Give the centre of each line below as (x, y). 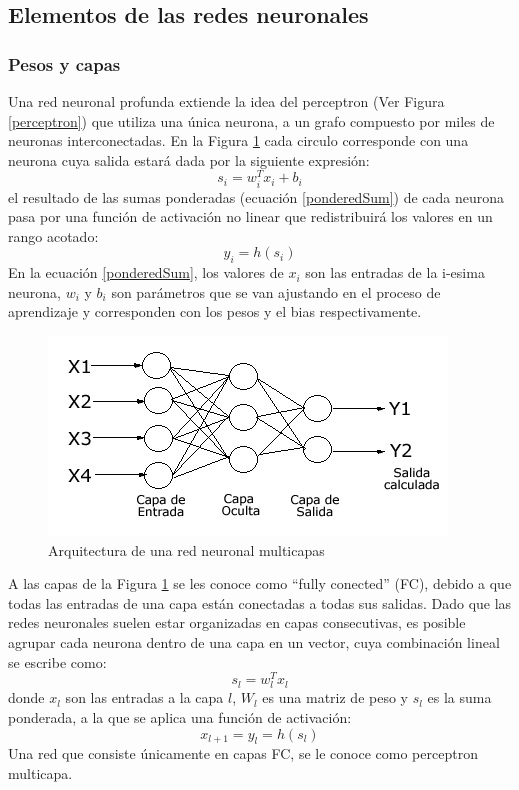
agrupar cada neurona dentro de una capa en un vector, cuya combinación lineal (254, 641)
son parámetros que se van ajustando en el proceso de (276, 291)
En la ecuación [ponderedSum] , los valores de (146, 272)
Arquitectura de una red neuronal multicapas (186, 549)
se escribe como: (57, 661)
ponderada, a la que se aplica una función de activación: (180, 716)
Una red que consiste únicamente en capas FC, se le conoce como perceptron (243, 753)
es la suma (459, 697)
